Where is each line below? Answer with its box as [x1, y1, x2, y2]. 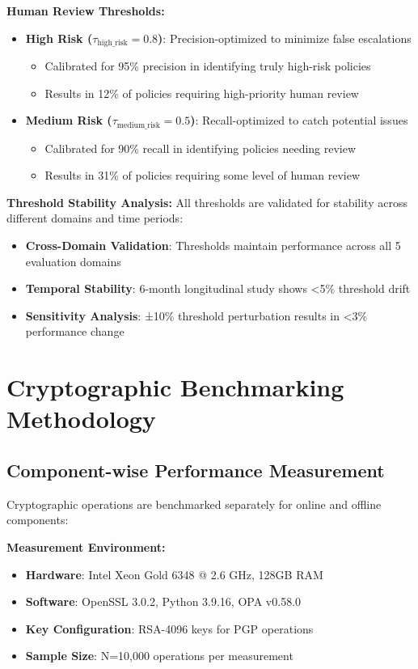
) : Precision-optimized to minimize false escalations [158, 29, 412, 46]
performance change [25, 323, 125, 340]
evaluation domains [25, 252, 121, 269]
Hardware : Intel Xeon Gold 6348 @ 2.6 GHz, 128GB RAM [25, 565, 323, 582]
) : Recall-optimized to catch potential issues [190, 112, 408, 129]
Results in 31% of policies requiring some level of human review [44, 167, 361, 184]
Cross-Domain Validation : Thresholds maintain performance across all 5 [25, 237, 401, 254]
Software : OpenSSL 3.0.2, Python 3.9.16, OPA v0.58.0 [25, 593, 302, 610]
